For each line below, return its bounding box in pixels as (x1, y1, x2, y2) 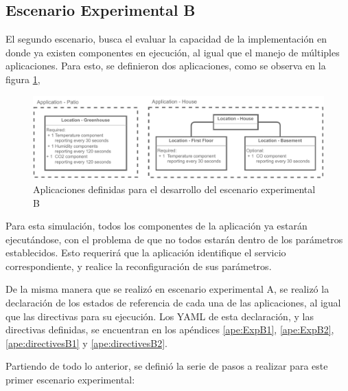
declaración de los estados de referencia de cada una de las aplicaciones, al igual (5, 295, 341, 310)
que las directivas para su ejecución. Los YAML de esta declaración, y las (5, 309, 314, 323)
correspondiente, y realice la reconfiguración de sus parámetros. (5, 258, 272, 273)
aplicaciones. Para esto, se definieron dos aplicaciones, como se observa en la (5, 58, 326, 73)
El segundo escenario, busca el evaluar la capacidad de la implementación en (5, 32, 327, 46)
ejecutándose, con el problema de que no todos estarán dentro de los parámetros (5, 232, 343, 246)
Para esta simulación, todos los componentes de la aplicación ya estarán (5, 219, 308, 233)
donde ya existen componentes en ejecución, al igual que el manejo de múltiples (5, 45, 340, 59)
